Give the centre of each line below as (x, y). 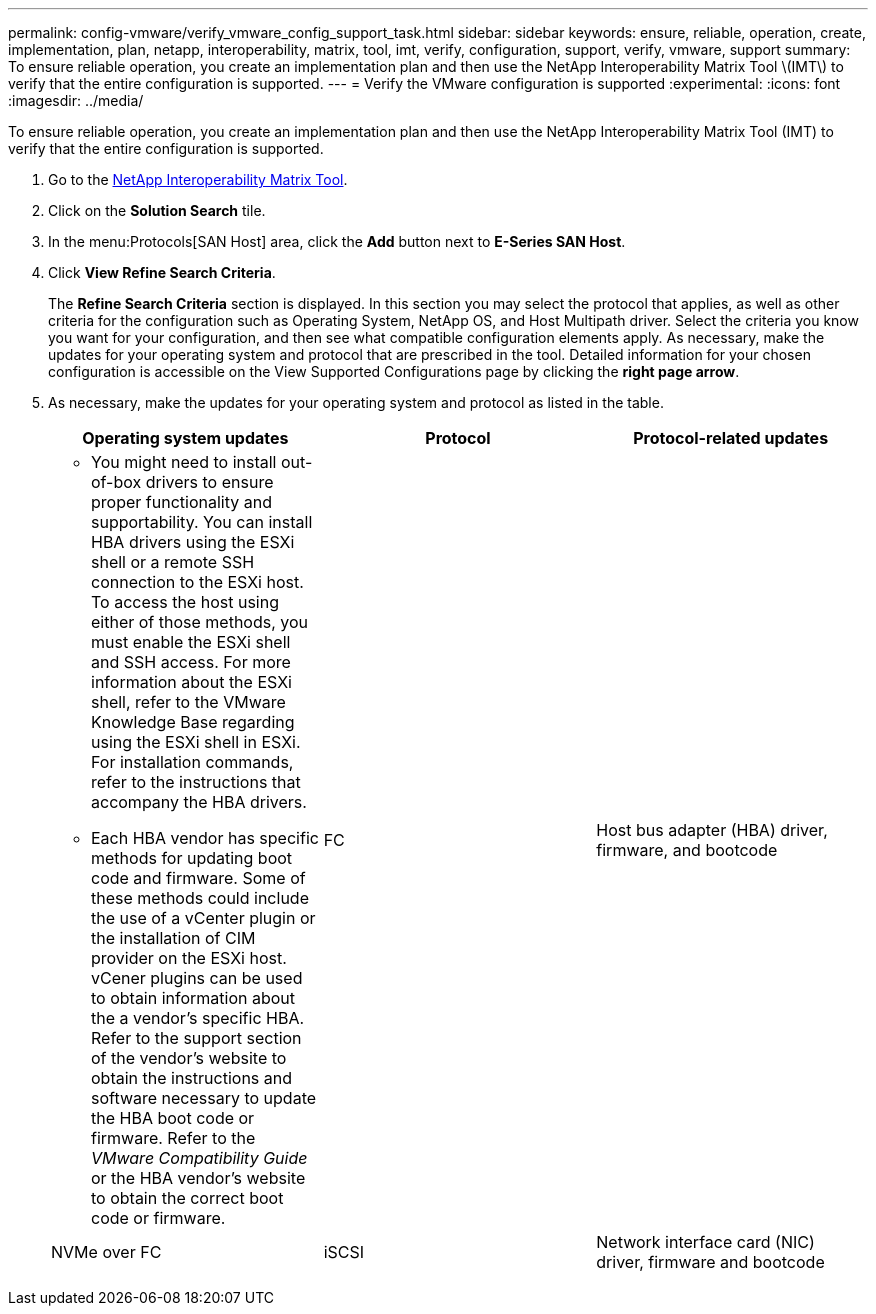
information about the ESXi (191, 682)
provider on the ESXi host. (189, 958)
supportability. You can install (202, 522)
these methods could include (200, 898)
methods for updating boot (192, 858)
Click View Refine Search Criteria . (162, 272)
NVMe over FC (106, 1252)
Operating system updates (185, 438)
